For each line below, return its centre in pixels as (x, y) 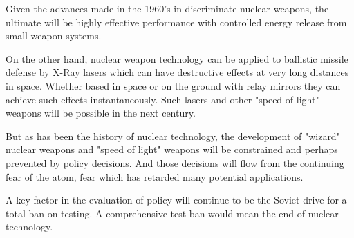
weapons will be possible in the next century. (101, 113)
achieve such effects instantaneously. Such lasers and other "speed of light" (162, 99)
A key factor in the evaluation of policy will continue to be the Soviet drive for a (176, 200)
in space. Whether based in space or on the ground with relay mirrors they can (173, 85)
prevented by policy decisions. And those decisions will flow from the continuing (175, 162)
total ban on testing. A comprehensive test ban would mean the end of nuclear (172, 213)
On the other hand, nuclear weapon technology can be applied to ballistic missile (177, 58)
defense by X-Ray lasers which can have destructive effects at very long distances (177, 72)
